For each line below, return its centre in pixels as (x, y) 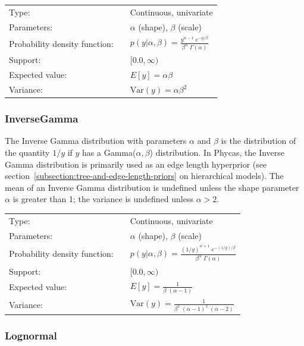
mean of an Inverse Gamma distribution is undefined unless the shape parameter (152, 187)
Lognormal (31, 336)
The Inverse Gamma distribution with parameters (96, 141)
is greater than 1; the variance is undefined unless (103, 199)
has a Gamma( (109, 152)
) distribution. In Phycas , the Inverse (217, 152)
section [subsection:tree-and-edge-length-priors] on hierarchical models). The (144, 176)
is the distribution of (258, 141)
